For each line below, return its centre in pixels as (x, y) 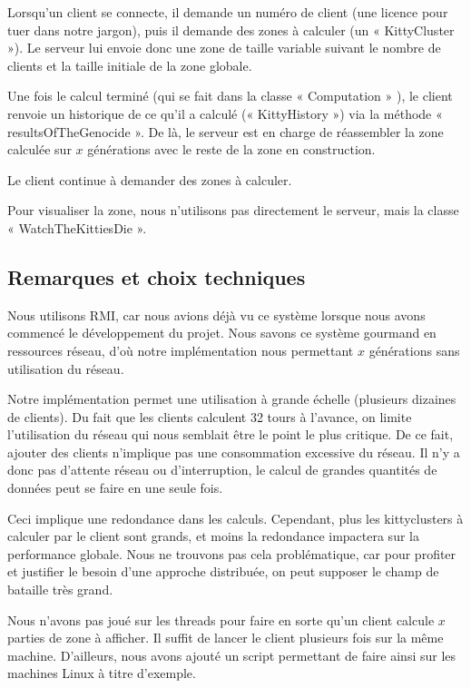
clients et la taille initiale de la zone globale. (130, 65)
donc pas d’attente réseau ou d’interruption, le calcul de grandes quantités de (222, 470)
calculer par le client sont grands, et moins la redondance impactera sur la (213, 536)
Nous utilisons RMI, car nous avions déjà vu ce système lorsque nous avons (216, 315)
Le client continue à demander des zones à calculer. (150, 179)
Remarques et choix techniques (157, 276)
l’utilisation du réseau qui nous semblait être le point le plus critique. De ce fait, (231, 434)
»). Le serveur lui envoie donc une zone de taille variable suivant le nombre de (224, 48)
